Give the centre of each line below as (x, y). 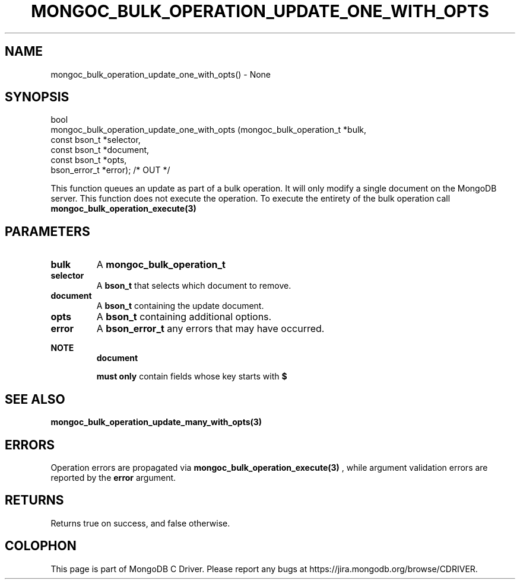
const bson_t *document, (100, 150)
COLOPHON (41, 546)
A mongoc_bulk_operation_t (161, 265)
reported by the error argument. (113, 477)
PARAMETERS (47, 231)
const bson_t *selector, (96, 140)
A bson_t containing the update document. (180, 306)
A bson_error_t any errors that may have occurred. (210, 329)
